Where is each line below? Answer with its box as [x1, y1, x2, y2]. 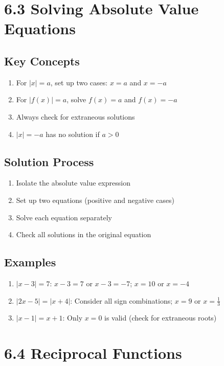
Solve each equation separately [16, 212, 112, 222]
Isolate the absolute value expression [16, 177, 130, 188]
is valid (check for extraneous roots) [104, 312, 217, 323]
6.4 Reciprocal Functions [4, 342, 182, 363]
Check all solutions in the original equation [16, 229, 151, 240]
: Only [62, 312, 83, 323]
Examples [4, 254, 56, 270]
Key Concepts [4, 53, 80, 68]
